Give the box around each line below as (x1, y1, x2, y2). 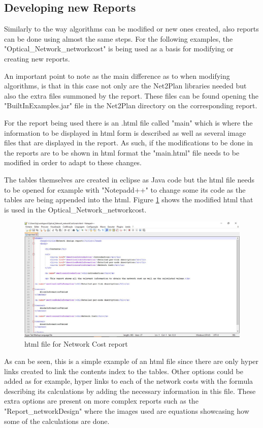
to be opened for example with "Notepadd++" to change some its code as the (4, 184, 246, 195)
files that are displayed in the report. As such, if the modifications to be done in (4, 137, 253, 148)
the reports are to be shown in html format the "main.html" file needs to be (4, 147, 240, 158)
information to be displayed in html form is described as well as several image (4, 127, 246, 138)
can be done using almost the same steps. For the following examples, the (4, 33, 233, 44)
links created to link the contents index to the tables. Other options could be (4, 365, 243, 376)
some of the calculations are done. (4, 415, 110, 426)
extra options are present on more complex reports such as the (4, 395, 199, 406)
